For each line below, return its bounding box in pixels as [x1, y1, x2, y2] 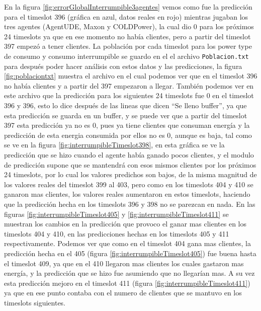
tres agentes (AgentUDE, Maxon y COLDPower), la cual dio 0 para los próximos [4, 21, 254, 32]
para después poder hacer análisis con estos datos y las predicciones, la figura [4, 60, 242, 71]
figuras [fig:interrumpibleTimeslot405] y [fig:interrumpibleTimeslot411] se [4, 208, 229, 219]
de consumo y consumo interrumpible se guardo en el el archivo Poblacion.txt [4, 50, 249, 61]
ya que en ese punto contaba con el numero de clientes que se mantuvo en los [4, 287, 242, 298]
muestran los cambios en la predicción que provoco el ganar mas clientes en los [4, 218, 246, 229]
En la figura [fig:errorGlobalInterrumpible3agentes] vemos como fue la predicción [4, 2, 252, 12]
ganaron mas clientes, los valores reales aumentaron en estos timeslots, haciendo [4, 189, 250, 199]
